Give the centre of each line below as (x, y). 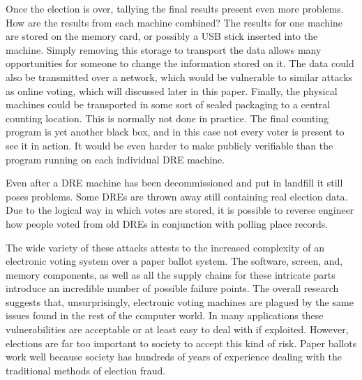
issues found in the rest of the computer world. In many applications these (165, 315)
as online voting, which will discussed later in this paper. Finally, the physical (172, 90)
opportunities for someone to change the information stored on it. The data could (180, 63)
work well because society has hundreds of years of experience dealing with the (174, 357)
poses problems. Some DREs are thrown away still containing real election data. (177, 196)
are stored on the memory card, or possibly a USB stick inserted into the (162, 36)
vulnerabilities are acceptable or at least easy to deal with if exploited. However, (177, 329)
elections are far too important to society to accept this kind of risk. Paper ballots (181, 343)
